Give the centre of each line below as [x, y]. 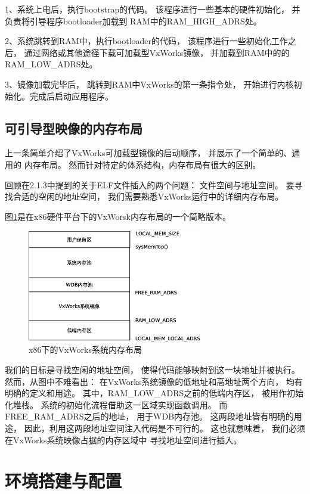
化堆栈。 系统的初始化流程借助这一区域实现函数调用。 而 [116, 404]
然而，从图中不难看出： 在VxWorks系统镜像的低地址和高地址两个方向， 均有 [154, 381]
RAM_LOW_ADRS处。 [51, 64]
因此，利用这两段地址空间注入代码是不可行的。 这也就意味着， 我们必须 [165, 428]
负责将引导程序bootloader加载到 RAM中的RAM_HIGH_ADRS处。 [133, 21]
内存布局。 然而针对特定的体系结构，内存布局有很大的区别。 [142, 164]
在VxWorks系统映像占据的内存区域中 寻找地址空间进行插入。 [123, 439]
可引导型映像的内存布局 [74, 128]
